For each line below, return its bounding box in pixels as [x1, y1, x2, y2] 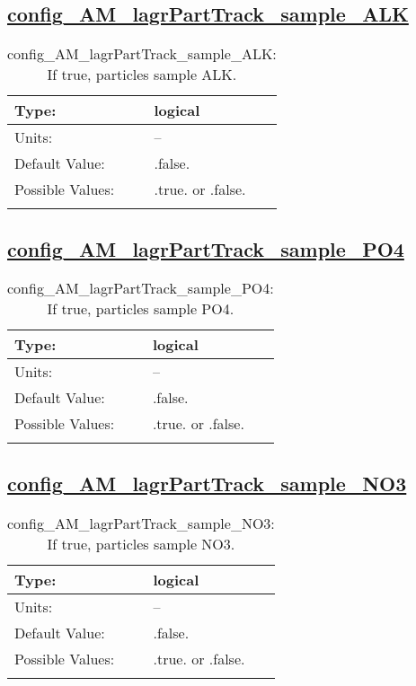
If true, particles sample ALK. [47, 64, 237, 85]
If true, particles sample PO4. [47, 298, 235, 320]
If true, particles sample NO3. [47, 532, 235, 554]
